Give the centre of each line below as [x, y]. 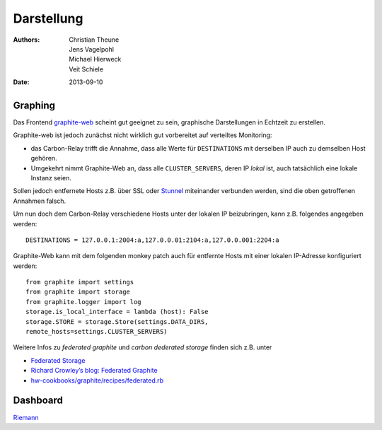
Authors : [27, 40]
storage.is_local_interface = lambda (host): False [117, 312]
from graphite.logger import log [83, 302]
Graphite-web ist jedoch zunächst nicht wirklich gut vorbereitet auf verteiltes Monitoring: [143, 135]
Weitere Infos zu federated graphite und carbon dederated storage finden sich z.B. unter [143, 347]
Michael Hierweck [95, 59]
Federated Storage [58, 360]
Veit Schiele [86, 69]
